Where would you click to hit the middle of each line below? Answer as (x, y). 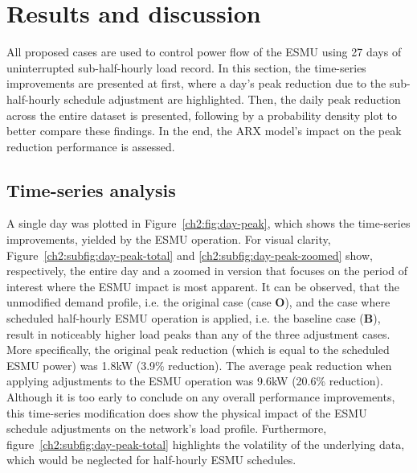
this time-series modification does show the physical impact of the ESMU (187, 412)
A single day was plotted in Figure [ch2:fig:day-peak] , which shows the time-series (208, 223)
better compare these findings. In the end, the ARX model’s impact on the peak (204, 131)
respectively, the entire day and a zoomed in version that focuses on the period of (207, 271)
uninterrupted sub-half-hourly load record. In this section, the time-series (186, 67)
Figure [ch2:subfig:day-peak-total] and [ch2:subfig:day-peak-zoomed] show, (190, 255)
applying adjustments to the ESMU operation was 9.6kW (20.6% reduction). (195, 381)
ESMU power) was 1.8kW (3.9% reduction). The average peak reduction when (199, 365)
